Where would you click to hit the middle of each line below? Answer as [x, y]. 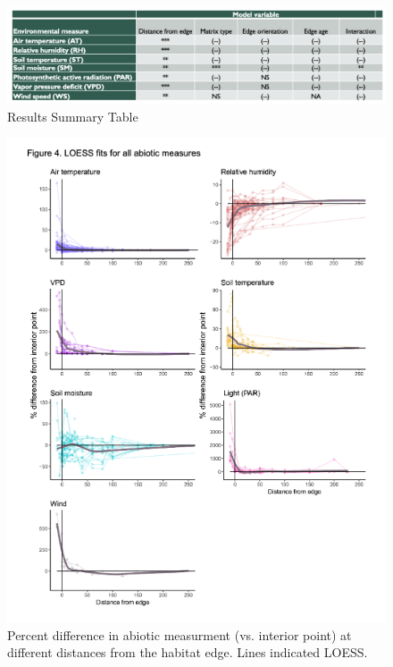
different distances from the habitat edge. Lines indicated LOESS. [188, 652]
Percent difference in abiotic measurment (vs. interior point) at [180, 634]
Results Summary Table [73, 116]
